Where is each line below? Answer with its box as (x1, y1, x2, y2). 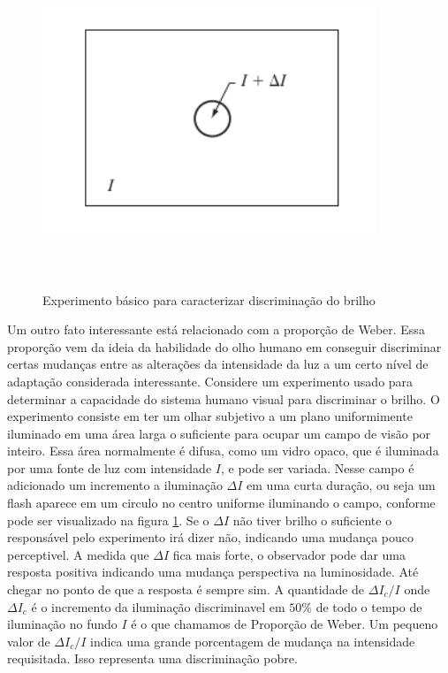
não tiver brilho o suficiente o (232, 510, 392, 529)
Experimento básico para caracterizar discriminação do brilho (42, 290, 376, 309)
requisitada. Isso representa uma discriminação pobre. (7, 649, 298, 668)
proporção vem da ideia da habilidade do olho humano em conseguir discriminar (7, 337, 442, 356)
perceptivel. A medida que (7, 545, 149, 563)
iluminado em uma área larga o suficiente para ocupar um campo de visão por (7, 424, 431, 442)
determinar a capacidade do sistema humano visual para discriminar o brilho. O (7, 389, 440, 408)
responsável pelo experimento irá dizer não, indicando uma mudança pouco (7, 528, 414, 547)
